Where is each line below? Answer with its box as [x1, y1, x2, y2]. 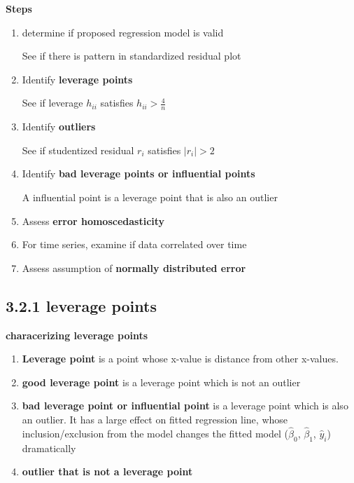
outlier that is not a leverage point [22, 464, 193, 479]
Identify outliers [22, 119, 96, 134]
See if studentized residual [22, 142, 134, 157]
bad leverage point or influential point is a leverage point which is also [22, 398, 348, 413]
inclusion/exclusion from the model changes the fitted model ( [22, 426, 289, 440]
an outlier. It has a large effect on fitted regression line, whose [22, 411, 288, 426]
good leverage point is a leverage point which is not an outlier [22, 374, 301, 389]
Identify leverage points [22, 72, 133, 86]
